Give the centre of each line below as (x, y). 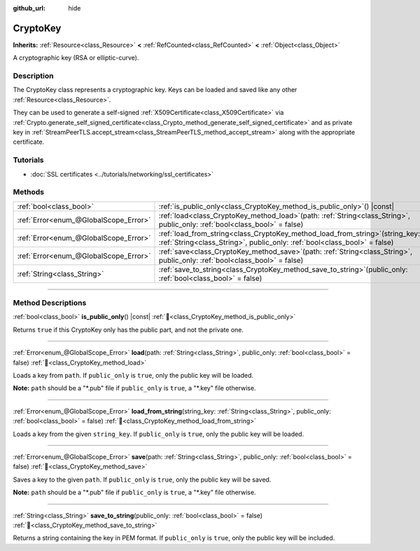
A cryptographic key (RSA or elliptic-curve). (76, 58)
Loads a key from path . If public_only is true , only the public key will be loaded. (133, 375)
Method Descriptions (50, 303)
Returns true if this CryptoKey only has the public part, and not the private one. (128, 329)
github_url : (29, 8)
